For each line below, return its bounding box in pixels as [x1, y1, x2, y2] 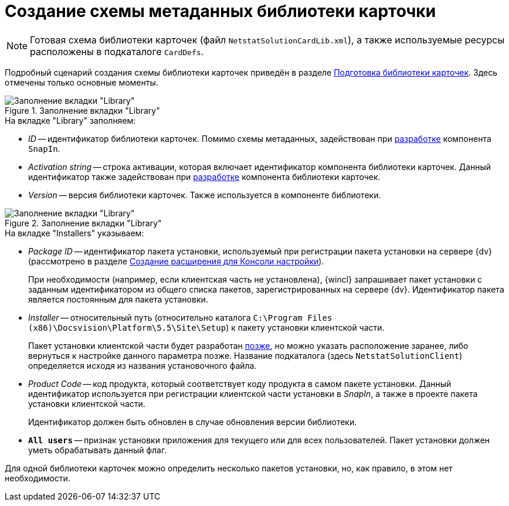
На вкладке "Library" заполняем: [5, 115, 136, 125]
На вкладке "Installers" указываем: [5, 227, 144, 238]
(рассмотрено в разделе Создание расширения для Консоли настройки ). [28, 256, 324, 266]
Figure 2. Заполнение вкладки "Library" [5, 218, 162, 228]
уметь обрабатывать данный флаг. [28, 444, 167, 455]
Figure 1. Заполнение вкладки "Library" [5, 105, 160, 116]
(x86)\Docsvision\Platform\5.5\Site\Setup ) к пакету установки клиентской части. [28, 322, 385, 332]
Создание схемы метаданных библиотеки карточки [5, 1, 436, 21]
